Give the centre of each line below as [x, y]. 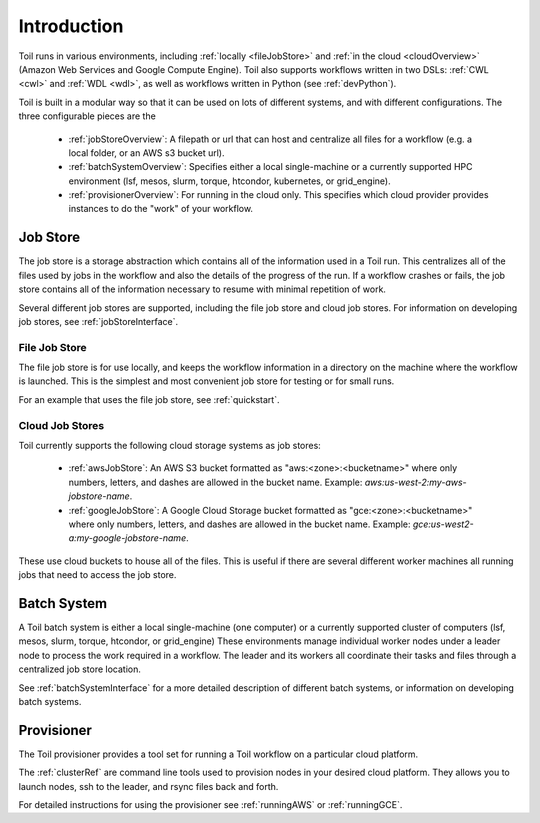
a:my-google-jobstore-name [127, 538]
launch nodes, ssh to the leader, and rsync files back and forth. [148, 786]
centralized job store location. [80, 669]
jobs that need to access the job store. [97, 575]
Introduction [71, 26]
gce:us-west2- [443, 524]
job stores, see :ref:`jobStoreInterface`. [98, 321]
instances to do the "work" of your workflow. [161, 209]
